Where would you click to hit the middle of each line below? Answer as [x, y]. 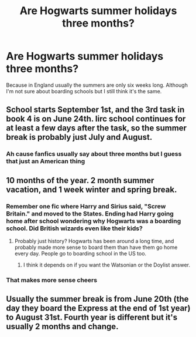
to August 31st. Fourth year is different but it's [92, 317]
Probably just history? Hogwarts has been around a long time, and [94, 241]
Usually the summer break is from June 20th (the [97, 299]
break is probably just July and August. [79, 137]
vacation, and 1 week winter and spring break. [92, 189]
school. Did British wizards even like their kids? [75, 228]
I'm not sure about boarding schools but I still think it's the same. [84, 91]
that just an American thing [46, 161]
